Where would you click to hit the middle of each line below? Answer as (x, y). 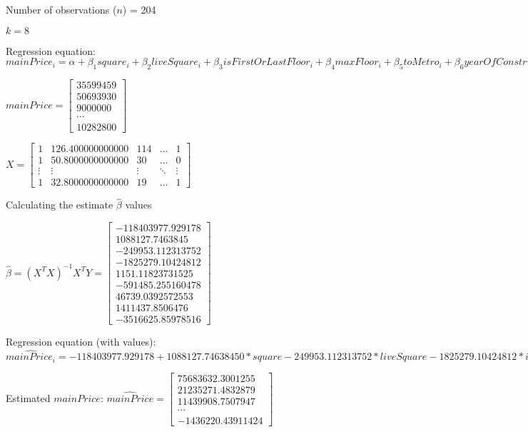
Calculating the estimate (60, 205)
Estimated (28, 397)
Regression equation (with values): (81, 342)
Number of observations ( (61, 9)
